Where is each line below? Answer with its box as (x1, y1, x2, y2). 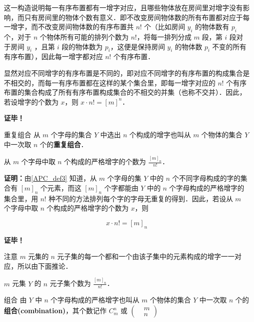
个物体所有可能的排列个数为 (39, 31, 129, 42)
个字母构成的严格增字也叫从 (50, 295, 139, 305)
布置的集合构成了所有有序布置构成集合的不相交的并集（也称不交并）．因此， (4, 87, 246, 97)
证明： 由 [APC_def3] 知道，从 (4, 173, 97, 183)
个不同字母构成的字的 (172, 173, 241, 183)
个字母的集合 (51, 129, 92, 139)
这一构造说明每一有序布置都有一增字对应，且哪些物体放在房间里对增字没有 (4, 2, 243, 12)
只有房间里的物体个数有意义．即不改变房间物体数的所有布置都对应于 (24, 12, 243, 22)
